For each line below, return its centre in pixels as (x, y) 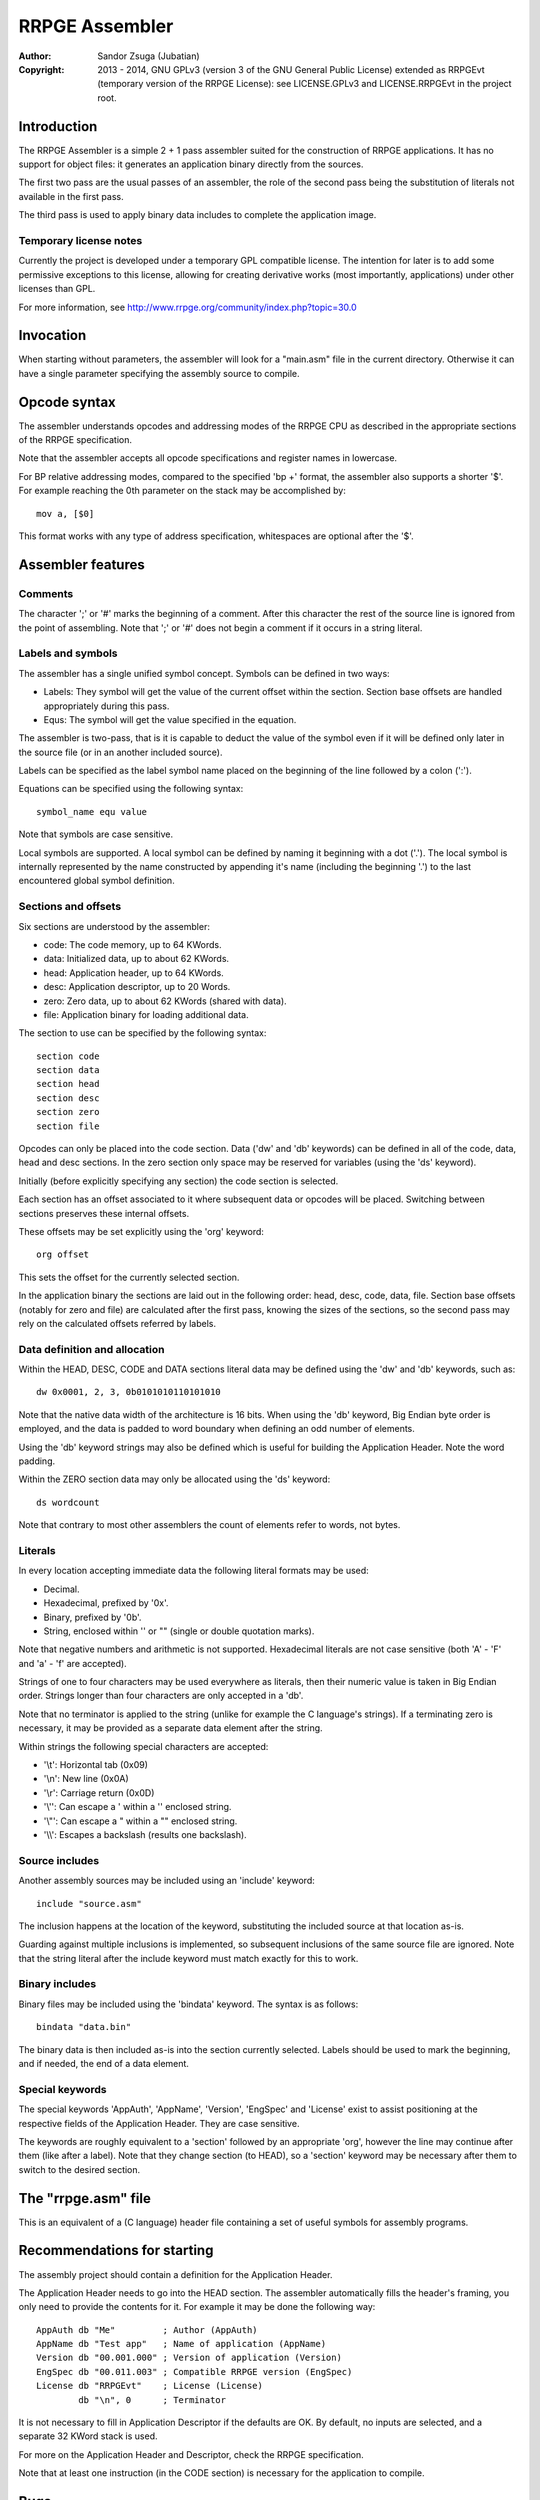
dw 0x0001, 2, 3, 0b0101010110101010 (129, 1392)
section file (68, 1126)
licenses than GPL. (57, 289)
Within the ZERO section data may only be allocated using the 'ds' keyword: (174, 1479)
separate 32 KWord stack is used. (88, 2436)
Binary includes (57, 1984)
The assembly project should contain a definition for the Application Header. (175, 2274)
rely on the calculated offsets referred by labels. (117, 1323)
